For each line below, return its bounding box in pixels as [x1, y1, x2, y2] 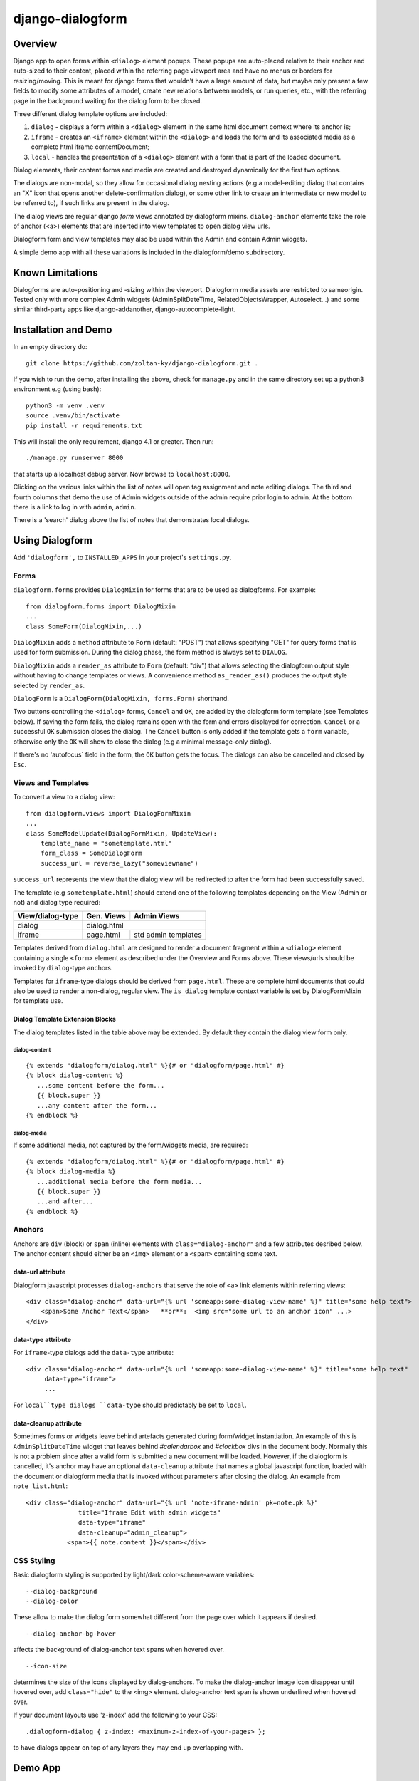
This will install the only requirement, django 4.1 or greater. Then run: [13, 437, 214, 446]
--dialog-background [26, 1587, 97, 1595]
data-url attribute [13, 1268, 66, 1277]
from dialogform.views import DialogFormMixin [26, 809, 191, 817]
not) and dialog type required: [13, 898, 101, 906]
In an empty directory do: [13, 343, 87, 351]
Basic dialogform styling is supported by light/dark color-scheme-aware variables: [13, 1571, 255, 1579]
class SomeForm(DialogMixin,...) [26, 622, 142, 630]
